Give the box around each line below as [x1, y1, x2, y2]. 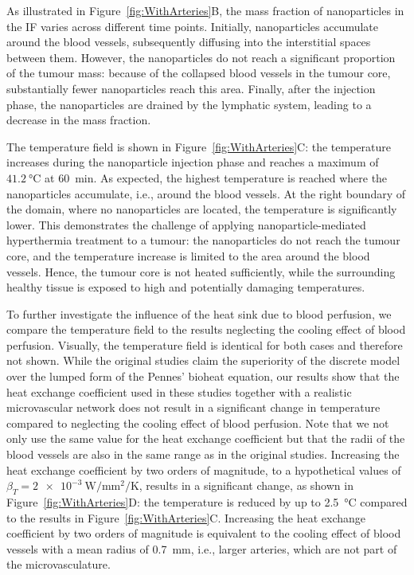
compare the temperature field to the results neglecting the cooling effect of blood [6, 321, 406, 338]
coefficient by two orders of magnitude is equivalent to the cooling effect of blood [6, 525, 401, 542]
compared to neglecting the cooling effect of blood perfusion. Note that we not [6, 414, 389, 431]
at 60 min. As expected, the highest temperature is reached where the [45, 169, 388, 186]
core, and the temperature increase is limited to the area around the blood [6, 247, 370, 264]
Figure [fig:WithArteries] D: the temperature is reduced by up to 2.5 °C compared [6, 494, 408, 510]
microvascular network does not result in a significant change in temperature [6, 399, 381, 416]
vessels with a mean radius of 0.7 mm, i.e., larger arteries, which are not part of [6, 540, 397, 557]
